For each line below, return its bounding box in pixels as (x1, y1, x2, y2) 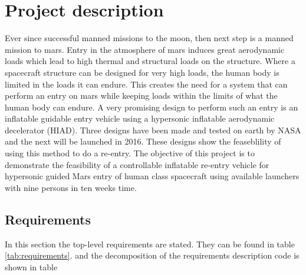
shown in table (5, 260, 58, 273)
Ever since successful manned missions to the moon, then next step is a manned (5, 32, 294, 44)
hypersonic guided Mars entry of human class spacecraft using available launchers (5, 170, 300, 182)
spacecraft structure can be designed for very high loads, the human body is (5, 66, 279, 78)
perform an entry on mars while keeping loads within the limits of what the (5, 89, 278, 102)
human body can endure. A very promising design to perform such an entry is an (5, 100, 298, 113)
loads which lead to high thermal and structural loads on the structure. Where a (5, 55, 295, 67)
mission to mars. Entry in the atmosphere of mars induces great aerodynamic (5, 43, 285, 55)
